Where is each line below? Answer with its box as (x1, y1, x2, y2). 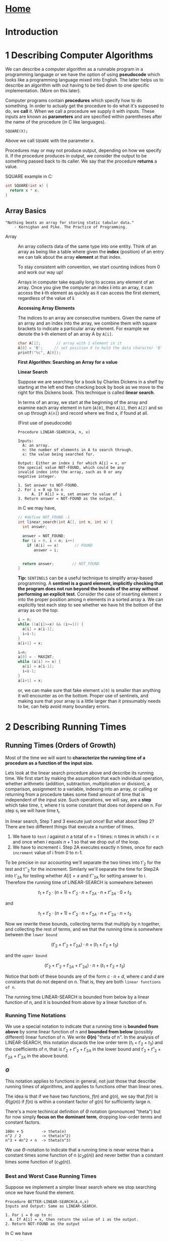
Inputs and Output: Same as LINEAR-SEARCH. (5, 1204, 98, 1209)
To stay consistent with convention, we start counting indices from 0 (18, 264, 160, 270)
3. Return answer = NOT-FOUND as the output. (18, 496, 115, 501)
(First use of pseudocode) (18, 420, 72, 426)
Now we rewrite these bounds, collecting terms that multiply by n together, (5, 921, 160, 927)
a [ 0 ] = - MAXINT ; (18, 654, 54, 660)
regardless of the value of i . (18, 295, 75, 301)
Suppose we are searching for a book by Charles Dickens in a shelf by (18, 379, 164, 385)
